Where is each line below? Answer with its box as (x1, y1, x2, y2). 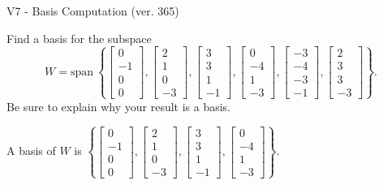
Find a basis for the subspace (6, 29, 152, 46)
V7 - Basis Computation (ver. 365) (6, 2, 179, 19)
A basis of (6, 142, 56, 159)
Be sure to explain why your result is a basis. (6, 97, 231, 114)
